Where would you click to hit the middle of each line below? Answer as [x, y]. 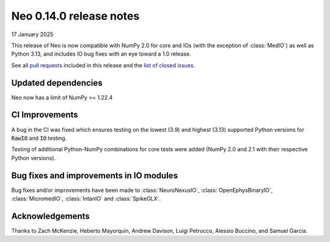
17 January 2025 [32, 34]
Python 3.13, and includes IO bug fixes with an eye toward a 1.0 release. [101, 54]
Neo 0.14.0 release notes [75, 16]
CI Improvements [45, 115]
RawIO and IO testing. [39, 138]
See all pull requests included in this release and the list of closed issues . [103, 65]
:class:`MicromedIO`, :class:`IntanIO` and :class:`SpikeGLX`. [86, 199]
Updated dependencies [57, 83]
